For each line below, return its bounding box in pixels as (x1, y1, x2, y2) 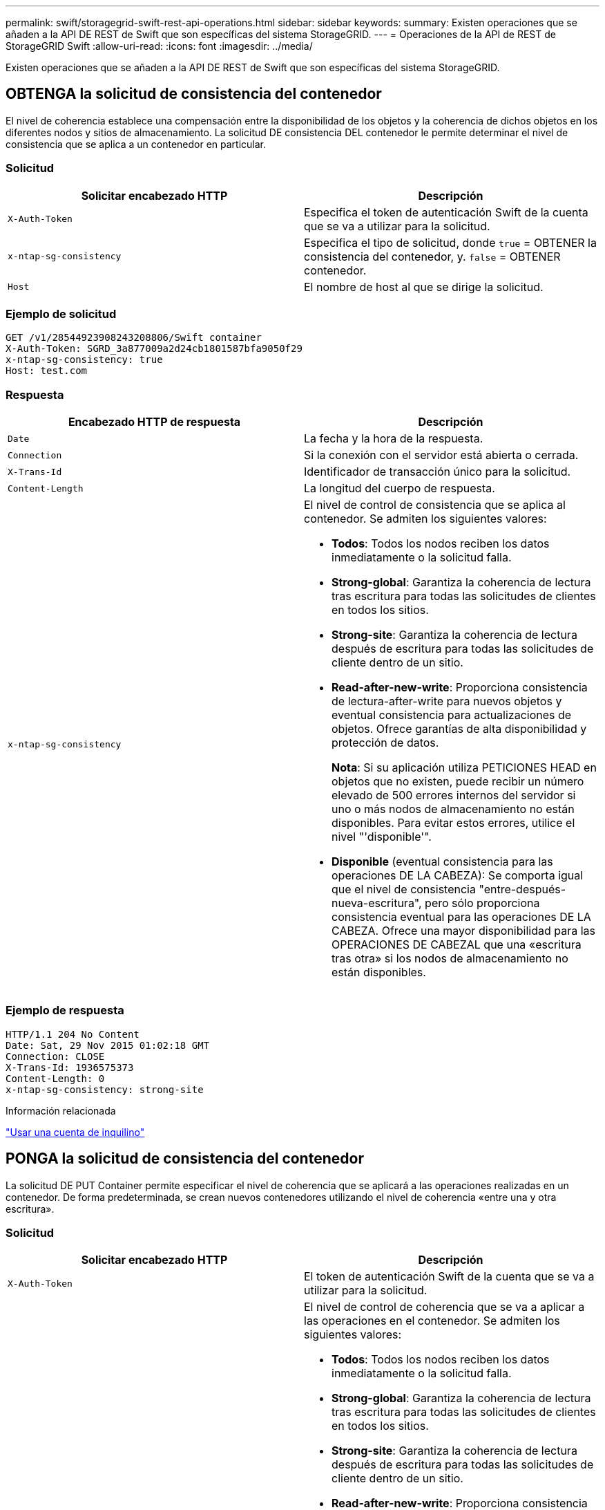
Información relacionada (6, 1104, 116, 1117)
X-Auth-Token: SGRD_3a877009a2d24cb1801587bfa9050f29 (6, 343, 302, 355)
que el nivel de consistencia (332, 882, 476, 897)
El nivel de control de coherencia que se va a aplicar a (304, 1300, 585, 1314)
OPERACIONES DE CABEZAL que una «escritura (332, 938, 582, 952)
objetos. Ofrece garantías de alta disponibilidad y (332, 722, 587, 736)
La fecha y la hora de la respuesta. (304, 431, 483, 446)
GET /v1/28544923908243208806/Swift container (6, 332, 262, 344)
